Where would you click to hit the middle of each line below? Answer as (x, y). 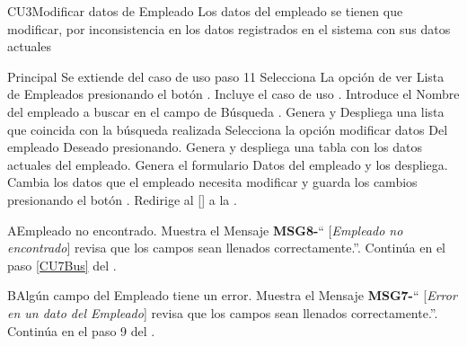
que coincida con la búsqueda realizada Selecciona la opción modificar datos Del (228, 129)
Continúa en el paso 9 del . (81, 330)
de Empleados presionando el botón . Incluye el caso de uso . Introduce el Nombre (233, 94)
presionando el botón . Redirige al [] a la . (122, 199)
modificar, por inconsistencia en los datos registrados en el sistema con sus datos (229, 28)
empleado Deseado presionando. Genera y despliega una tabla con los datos (215, 147)
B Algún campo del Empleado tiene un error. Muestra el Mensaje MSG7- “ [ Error (232, 295)
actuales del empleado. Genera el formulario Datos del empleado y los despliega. (228, 164)
